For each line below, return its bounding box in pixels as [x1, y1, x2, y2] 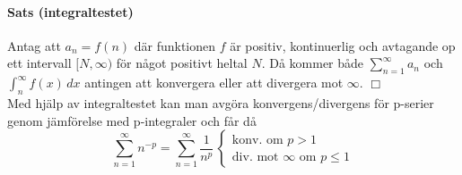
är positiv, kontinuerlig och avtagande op [230, 36, 456, 54]
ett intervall [7, 54, 72, 72]
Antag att [7, 36, 61, 54]
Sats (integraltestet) [7, 2, 134, 21]
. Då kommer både [261, 54, 364, 72]
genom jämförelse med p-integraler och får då [7, 111, 257, 129]
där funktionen [134, 36, 216, 54]
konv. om [231, 133, 283, 146]
